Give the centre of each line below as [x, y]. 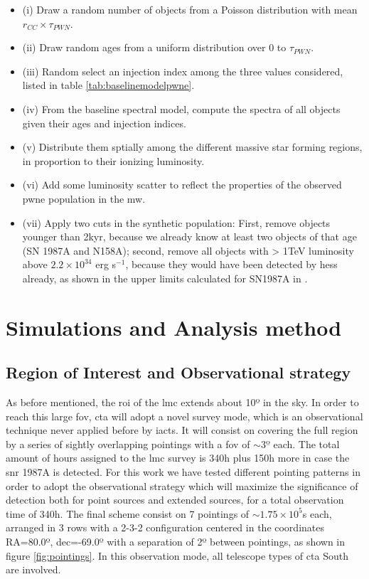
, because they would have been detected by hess [231, 264]
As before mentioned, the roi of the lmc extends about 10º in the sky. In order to [182, 402]
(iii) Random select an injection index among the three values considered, [183, 71]
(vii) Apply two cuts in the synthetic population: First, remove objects [176, 222]
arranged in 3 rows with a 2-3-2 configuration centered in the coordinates [165, 527]
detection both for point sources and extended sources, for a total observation [175, 500]
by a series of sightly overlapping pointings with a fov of [128, 443]
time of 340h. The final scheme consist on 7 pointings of [128, 513]
